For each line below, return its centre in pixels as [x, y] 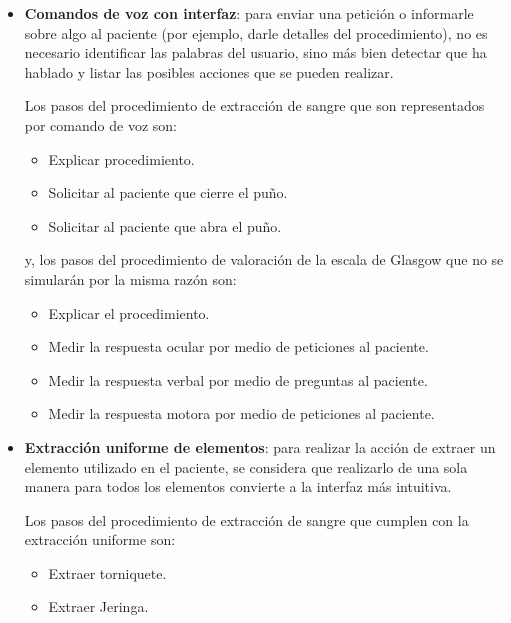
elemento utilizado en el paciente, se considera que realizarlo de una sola [246, 466]
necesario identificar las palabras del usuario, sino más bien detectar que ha [255, 52]
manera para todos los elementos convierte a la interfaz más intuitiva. [238, 486]
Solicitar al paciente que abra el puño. [165, 225]
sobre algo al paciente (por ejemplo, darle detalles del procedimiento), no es [256, 32]
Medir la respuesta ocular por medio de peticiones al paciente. [238, 346]
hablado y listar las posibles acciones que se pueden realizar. [209, 71]
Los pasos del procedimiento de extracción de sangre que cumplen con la [246, 519]
